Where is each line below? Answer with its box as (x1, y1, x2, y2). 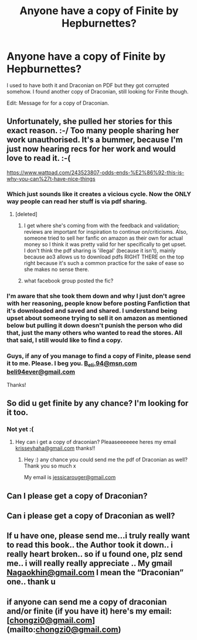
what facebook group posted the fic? (23, 277, 114, 284)
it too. (6, 407, 29, 417)
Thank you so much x (23, 462, 76, 469)
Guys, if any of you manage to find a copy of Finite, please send (6, 351, 191, 360)
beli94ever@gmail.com (6, 368, 76, 376)
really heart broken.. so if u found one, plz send (6, 549, 183, 559)
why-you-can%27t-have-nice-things (6, 175, 96, 182)
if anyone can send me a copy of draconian (6, 596, 167, 607)
